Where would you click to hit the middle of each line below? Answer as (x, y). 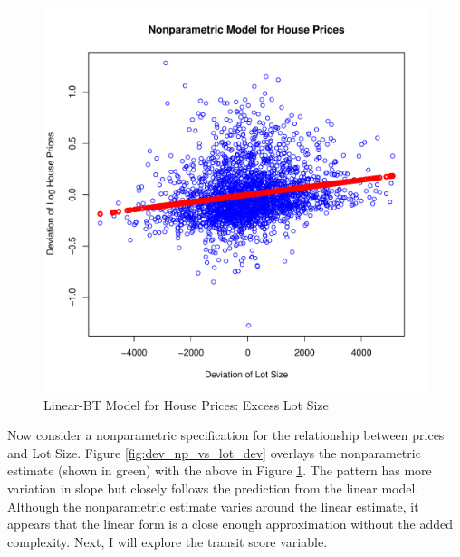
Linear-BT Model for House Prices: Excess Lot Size (186, 404)
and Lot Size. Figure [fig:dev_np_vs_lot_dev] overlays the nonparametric (214, 452)
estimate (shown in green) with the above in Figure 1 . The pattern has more (220, 470)
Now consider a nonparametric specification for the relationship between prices (226, 435)
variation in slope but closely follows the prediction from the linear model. (213, 488)
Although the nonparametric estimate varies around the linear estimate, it (213, 506)
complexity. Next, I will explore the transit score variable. (168, 541)
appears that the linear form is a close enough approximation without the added (230, 524)
